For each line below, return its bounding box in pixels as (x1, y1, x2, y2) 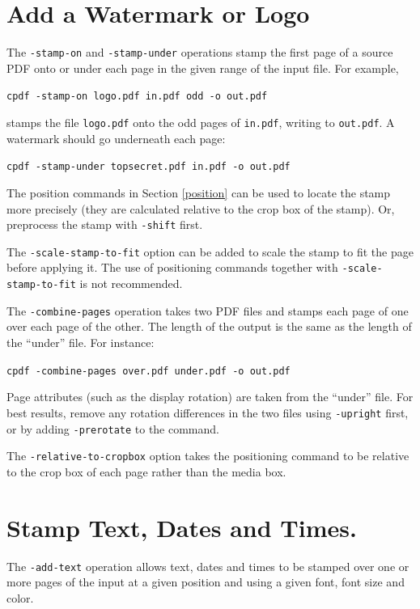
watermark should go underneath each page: (6, 129, 226, 146)
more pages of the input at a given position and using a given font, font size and (6, 573, 405, 590)
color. (6, 589, 34, 606)
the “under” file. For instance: (6, 334, 155, 350)
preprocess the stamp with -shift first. (6, 216, 203, 233)
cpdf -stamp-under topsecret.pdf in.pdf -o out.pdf (6, 161, 291, 173)
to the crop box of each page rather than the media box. (6, 463, 286, 480)
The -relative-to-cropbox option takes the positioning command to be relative (6, 447, 409, 464)
